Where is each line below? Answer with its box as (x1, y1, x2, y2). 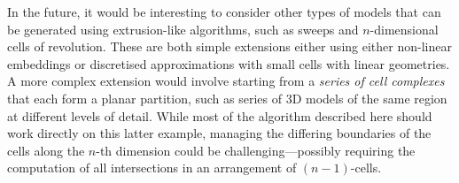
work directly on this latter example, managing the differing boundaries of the (7, 124, 432, 142)
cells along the (7, 141, 85, 159)
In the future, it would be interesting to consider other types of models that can (7, 3, 441, 20)
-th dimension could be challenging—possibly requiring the (96, 141, 416, 159)
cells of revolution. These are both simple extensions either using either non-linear (7, 37, 452, 56)
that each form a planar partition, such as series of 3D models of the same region (7, 88, 447, 107)
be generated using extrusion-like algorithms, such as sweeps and (7, 19, 359, 38)
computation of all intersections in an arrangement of (7, 158, 297, 177)
